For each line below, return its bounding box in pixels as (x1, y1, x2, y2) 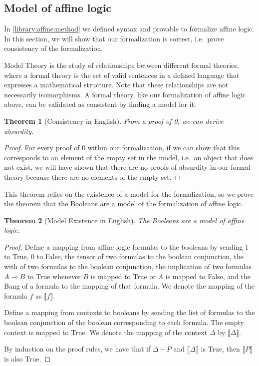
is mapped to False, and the (165, 271, 251, 281)
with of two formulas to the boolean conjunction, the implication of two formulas (4, 261, 252, 272)
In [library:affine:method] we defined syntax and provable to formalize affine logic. (4, 23, 255, 34)
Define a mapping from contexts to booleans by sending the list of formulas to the (4, 307, 255, 318)
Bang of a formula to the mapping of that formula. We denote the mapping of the (4, 281, 255, 291)
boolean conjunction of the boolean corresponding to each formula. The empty (4, 317, 244, 328)
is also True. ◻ (4, 353, 51, 364)
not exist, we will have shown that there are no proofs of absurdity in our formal (4, 162, 251, 172)
